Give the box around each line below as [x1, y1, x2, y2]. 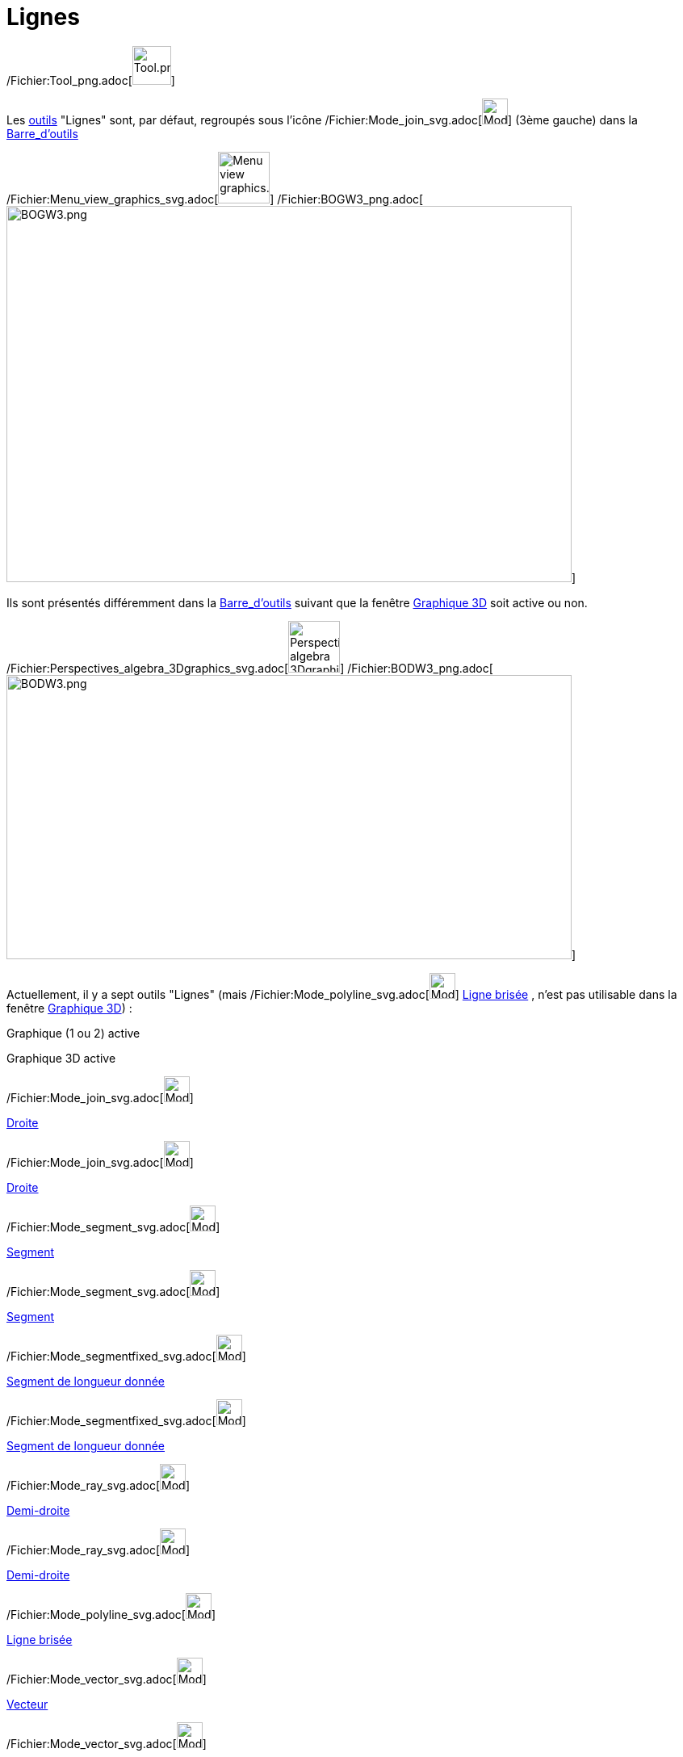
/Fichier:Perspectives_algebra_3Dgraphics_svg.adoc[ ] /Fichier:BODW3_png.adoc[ [6, 660, 493, 675]
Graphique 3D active [6, 1050, 116, 1065]
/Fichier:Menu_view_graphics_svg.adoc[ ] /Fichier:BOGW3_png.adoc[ [6, 191, 424, 206]
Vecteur [6, 1696, 48, 1711]
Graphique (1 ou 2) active [6, 1025, 140, 1040]
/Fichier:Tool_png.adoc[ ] [6, 73, 175, 87]
